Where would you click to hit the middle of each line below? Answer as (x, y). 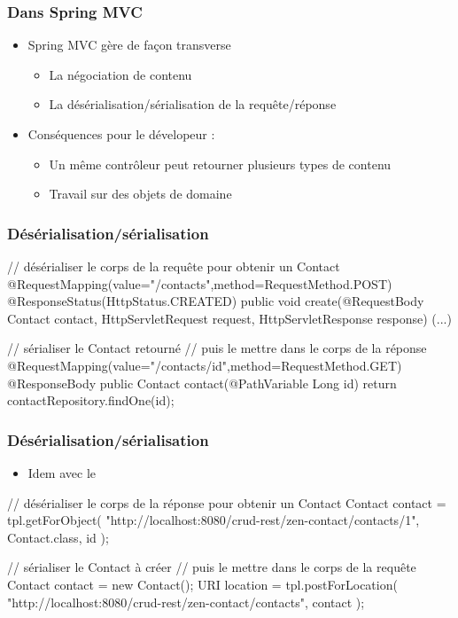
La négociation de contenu (120, 74)
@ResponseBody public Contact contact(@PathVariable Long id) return (202, 383)
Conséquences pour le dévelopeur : (121, 134)
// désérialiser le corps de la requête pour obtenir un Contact (174, 266)
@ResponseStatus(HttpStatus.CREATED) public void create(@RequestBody (216, 301)
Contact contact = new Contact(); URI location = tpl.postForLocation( (202, 584)
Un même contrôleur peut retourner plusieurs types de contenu (220, 164)
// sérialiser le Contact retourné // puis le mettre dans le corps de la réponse (217, 348)
